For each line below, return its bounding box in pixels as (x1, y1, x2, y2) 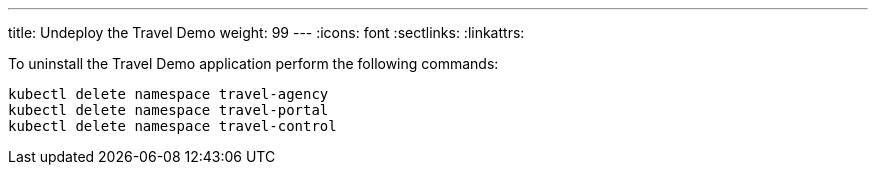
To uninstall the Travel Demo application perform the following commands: (8, 55, 499, 72)
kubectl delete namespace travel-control (8, 118, 337, 134)
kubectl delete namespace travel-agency (8, 86, 329, 102)
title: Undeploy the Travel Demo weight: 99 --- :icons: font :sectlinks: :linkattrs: (8, 24, 525, 41)
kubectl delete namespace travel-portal (8, 102, 329, 118)
